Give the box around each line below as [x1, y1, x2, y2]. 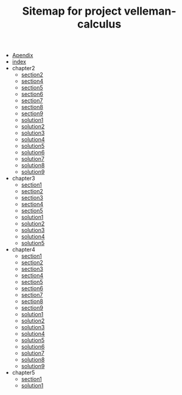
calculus [77, 17, 122, 31]
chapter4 [12, 246, 35, 254]
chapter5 [12, 369, 35, 376]
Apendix [12, 52, 33, 59]
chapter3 [12, 175, 35, 182]
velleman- [124, 4, 177, 18]
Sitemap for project [22, 4, 122, 18]
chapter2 [12, 65, 35, 72]
